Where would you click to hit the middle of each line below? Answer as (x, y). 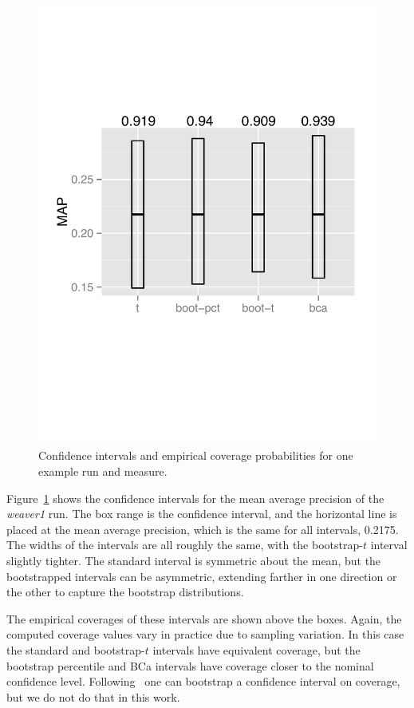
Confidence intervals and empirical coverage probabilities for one (196, 455)
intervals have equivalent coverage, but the (256, 650)
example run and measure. (103, 471)
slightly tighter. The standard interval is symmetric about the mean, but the (194, 561)
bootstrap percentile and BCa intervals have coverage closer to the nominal (190, 665)
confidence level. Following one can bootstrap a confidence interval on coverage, (203, 681)
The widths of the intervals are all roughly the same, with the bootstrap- (185, 545)
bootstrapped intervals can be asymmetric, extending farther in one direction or (202, 576)
